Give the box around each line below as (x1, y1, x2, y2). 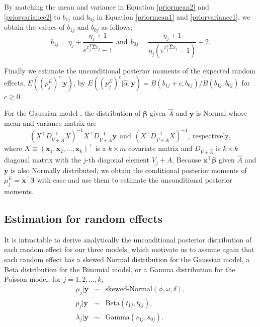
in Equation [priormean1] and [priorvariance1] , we (97, 11, 250, 22)
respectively (193, 133, 229, 140)
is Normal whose (196, 108, 247, 118)
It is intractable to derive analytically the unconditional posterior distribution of (4, 234, 252, 244)
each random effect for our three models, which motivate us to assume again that (4, 244, 254, 255)
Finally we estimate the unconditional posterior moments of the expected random (4, 65, 255, 76)
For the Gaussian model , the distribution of (4, 108, 141, 118)
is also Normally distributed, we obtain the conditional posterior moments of (11, 165, 247, 175)
